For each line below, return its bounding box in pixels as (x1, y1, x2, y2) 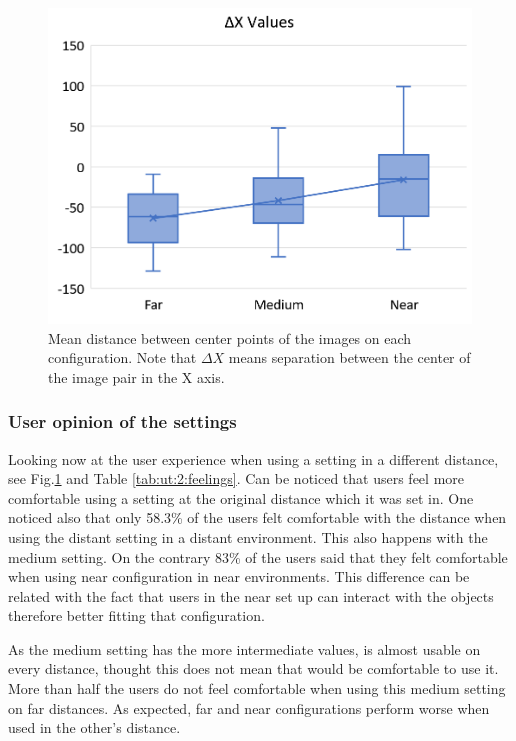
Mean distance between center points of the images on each (48, 327, 412, 348)
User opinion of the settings (8, 409, 237, 434)
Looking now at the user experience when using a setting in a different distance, (8, 448, 499, 469)
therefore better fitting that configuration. (8, 605, 265, 626)
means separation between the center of (228, 347, 471, 368)
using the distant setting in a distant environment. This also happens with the (8, 526, 488, 547)
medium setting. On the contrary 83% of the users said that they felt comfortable (8, 546, 508, 567)
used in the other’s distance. (8, 717, 181, 738)
